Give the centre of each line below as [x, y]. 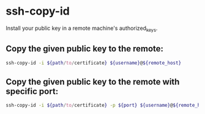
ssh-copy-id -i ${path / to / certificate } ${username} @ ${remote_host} [94, 63]
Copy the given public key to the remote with [93, 81]
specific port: [32, 91]
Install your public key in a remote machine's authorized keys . [82, 29]
